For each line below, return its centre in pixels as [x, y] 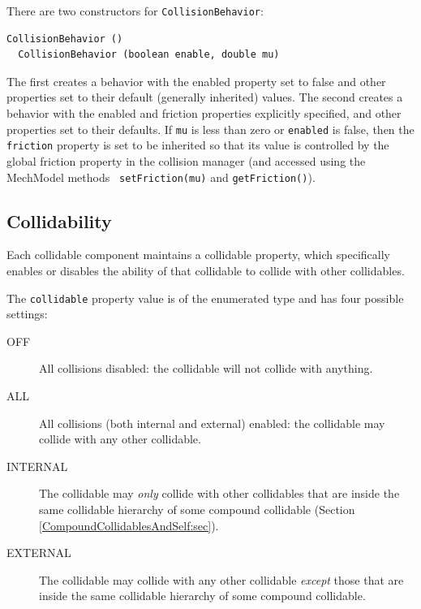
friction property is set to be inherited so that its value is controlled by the [198, 145]
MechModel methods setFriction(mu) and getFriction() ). [161, 177]
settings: [27, 314]
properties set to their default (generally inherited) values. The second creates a [205, 97]
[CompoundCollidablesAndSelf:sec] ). [129, 525]
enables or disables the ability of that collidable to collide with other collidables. [206, 270]
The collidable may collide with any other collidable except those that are [221, 579]
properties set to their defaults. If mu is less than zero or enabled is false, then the [210, 129]
